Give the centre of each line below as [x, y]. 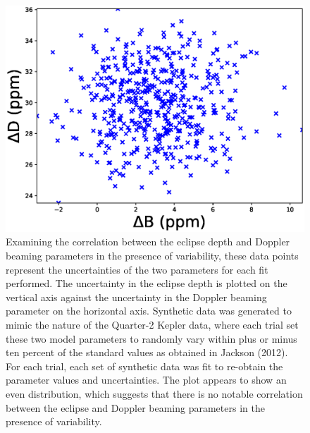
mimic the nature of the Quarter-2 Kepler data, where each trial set [152, 325]
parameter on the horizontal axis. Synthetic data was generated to [149, 311]
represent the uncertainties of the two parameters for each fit [137, 269]
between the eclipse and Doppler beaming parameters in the [135, 407]
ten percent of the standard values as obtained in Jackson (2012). [147, 352]
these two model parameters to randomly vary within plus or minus [151, 338]
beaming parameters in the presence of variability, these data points [152, 256]
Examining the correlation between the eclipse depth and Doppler [148, 242]
